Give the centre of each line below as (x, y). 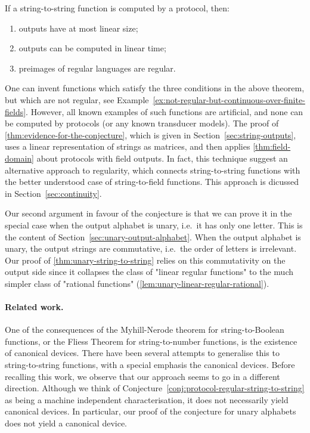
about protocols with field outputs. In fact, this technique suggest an (162, 158)
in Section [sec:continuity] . (53, 193)
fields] (15, 111)
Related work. (34, 307)
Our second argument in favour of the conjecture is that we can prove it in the (148, 213)
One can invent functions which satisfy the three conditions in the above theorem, (155, 88)
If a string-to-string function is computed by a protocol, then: (117, 8)
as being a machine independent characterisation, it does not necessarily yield (147, 399)
